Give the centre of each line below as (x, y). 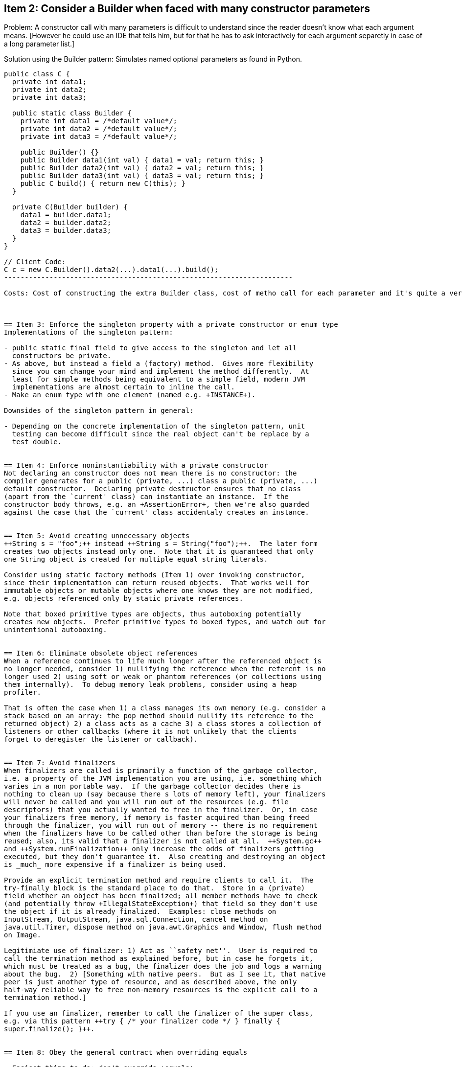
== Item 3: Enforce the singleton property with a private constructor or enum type (171, 325)
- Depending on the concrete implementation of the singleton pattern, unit (155, 426)
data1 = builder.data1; (66, 215)
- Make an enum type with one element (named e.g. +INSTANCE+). (130, 395)
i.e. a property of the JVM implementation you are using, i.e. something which (163, 779)
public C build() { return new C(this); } (103, 184)
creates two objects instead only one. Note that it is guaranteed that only (159, 552)
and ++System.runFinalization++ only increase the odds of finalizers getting (159, 849)
